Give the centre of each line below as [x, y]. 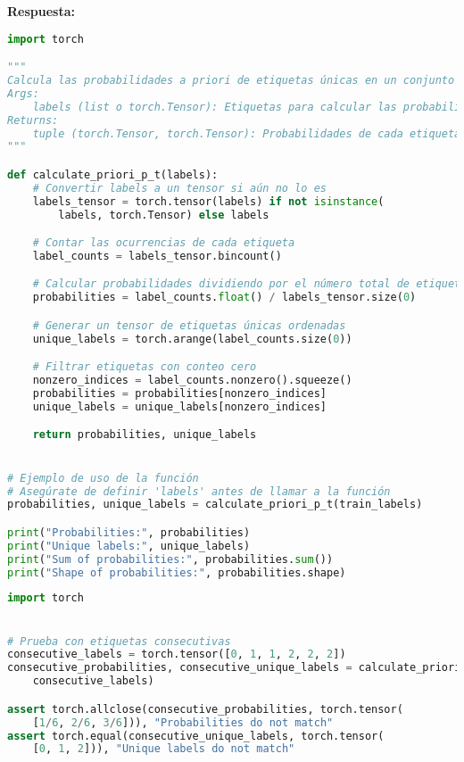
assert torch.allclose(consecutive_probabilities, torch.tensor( [205, 709]
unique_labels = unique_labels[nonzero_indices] [179, 406]
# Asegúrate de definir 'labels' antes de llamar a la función [199, 491]
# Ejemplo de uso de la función [103, 478]
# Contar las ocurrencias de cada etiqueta [164, 243]
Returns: [33, 120]
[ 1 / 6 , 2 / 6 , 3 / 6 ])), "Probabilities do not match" [183, 722]
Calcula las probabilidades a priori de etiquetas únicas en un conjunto [231, 80]
